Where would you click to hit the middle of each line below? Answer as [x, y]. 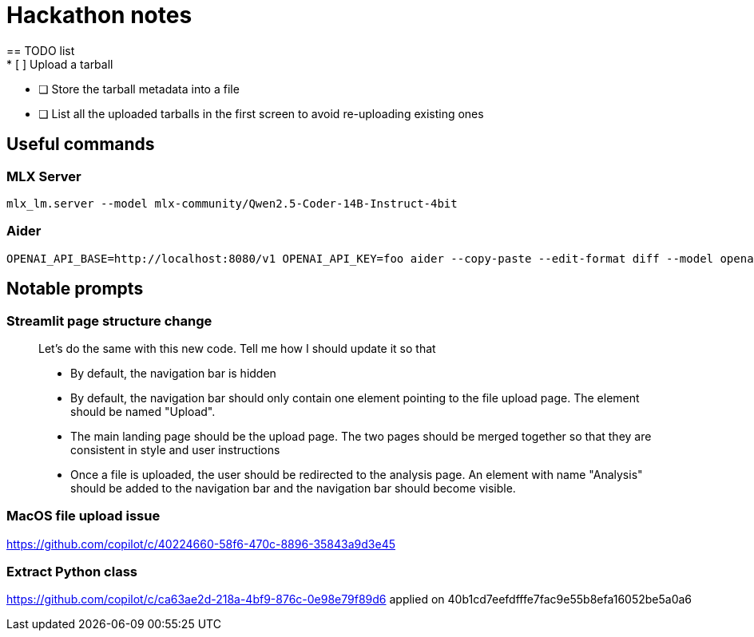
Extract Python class [72, 572]
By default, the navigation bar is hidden [173, 373]
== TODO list [41, 50]
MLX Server [44, 176]
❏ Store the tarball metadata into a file [139, 89]
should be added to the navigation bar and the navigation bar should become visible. [293, 488]
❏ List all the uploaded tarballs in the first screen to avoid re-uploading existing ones [261, 113]
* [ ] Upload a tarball [60, 64]
